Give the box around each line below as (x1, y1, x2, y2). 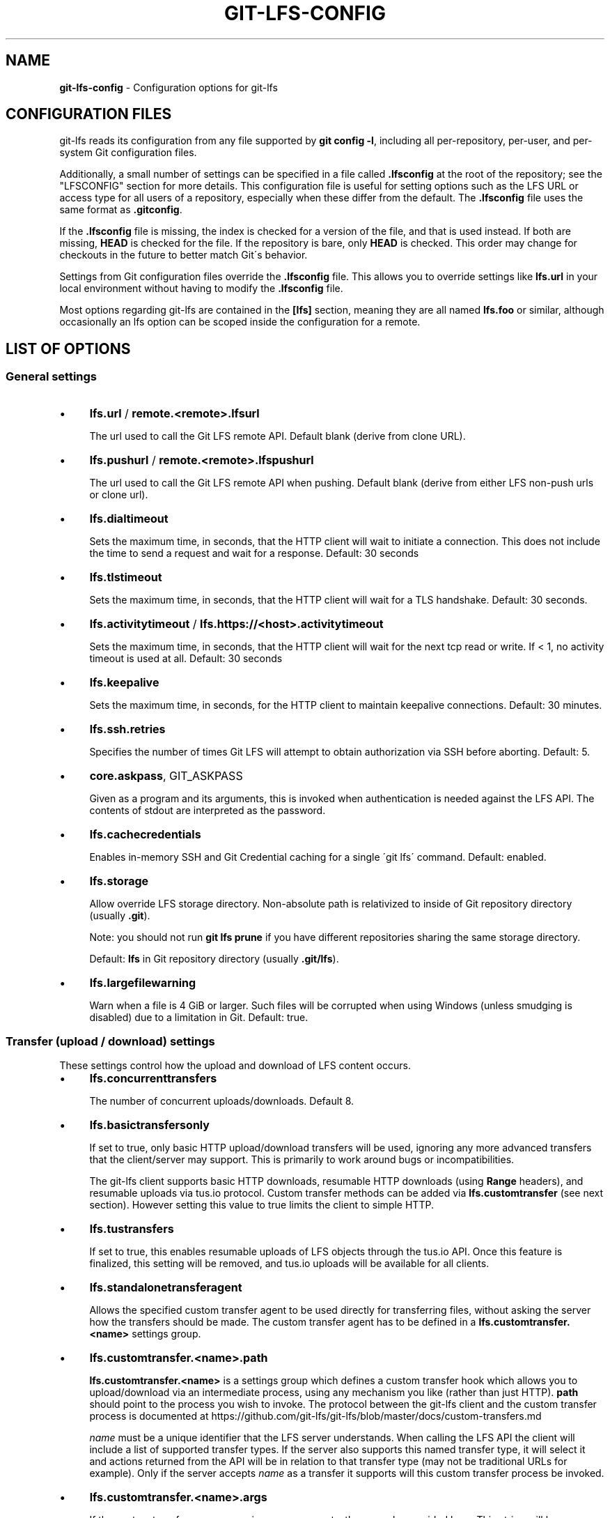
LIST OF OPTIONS (6, 339, 131, 358)
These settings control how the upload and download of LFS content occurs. (59, 1059, 411, 1072)
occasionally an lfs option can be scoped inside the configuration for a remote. (59, 316, 421, 328)
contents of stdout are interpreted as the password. (89, 804, 326, 816)
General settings (6, 369, 97, 384)
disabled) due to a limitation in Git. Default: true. (89, 1011, 308, 1023)
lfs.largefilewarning (89, 975, 196, 990)
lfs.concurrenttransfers (89, 1071, 217, 1086)
